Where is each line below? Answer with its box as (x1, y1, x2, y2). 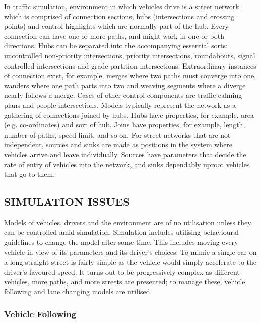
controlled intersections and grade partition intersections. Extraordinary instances (4, 60, 256, 71)
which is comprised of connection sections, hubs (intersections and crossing (4, 11, 235, 21)
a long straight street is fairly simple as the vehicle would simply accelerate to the (4, 256, 257, 267)
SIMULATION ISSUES (4, 193, 130, 209)
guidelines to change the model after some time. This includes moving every (4, 237, 238, 247)
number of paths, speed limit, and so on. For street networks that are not (4, 129, 231, 140)
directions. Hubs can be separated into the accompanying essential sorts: (4, 40, 228, 51)
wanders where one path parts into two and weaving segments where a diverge (4, 80, 246, 90)
